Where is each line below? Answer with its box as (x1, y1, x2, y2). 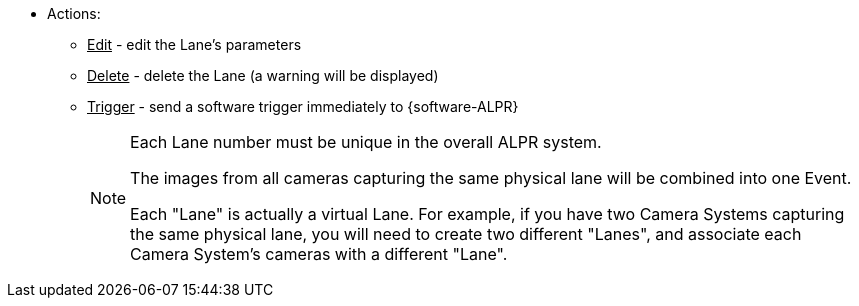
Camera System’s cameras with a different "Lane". (130, 244, 508, 264)
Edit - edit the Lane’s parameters (87, 36, 302, 53)
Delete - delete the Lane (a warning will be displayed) (87, 67, 439, 84)
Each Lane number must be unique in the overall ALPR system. (130, 132, 602, 152)
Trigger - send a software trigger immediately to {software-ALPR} (87, 98, 519, 115)
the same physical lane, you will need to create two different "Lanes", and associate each (130, 224, 802, 244)
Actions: (47, 5, 101, 22)
